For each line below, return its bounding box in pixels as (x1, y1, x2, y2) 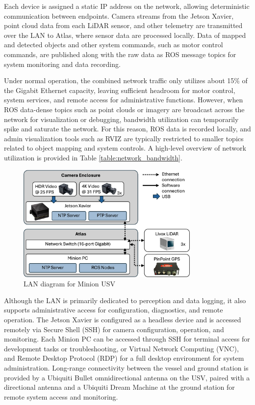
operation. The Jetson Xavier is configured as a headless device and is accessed (4, 314, 241, 325)
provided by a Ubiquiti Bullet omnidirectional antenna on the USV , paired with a (4, 372, 250, 382)
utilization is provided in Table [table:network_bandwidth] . (4, 152, 182, 162)
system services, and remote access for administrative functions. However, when (4, 94, 243, 105)
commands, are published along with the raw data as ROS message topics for (4, 49, 236, 59)
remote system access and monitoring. (4, 391, 118, 402)
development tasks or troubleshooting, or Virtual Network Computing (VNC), (4, 343, 239, 353)
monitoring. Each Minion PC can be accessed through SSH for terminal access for (4, 334, 250, 344)
